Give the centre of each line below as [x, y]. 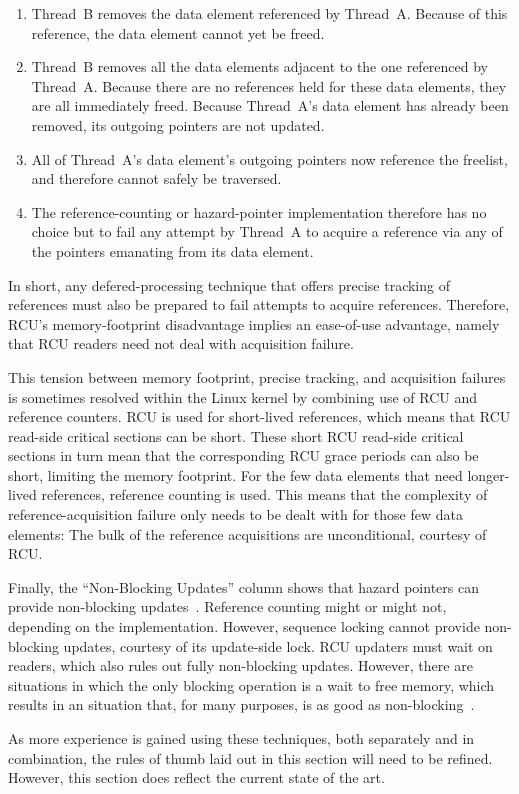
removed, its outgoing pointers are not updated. [178, 124]
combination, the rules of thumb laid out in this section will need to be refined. [250, 757]
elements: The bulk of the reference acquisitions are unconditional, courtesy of [247, 533]
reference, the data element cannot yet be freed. [178, 32]
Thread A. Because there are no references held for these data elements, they [269, 85]
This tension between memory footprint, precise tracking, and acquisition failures [257, 376]
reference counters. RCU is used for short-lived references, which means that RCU [259, 416]
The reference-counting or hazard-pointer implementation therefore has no [259, 211]
